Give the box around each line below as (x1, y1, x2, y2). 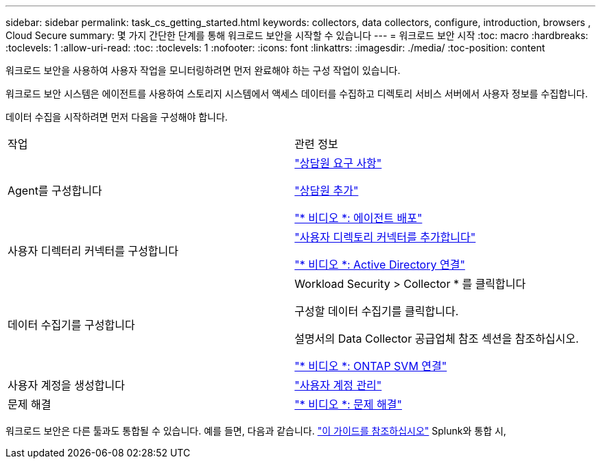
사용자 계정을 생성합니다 (8, 378, 125, 392)
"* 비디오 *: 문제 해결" (294, 398, 402, 411)
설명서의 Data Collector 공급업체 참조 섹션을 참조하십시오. (294, 332, 579, 345)
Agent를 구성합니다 (8, 184, 102, 197)
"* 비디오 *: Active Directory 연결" (294, 258, 465, 271)
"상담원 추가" (294, 184, 359, 197)
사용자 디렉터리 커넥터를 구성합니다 (8, 244, 179, 258)
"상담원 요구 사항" (294, 156, 382, 170)
